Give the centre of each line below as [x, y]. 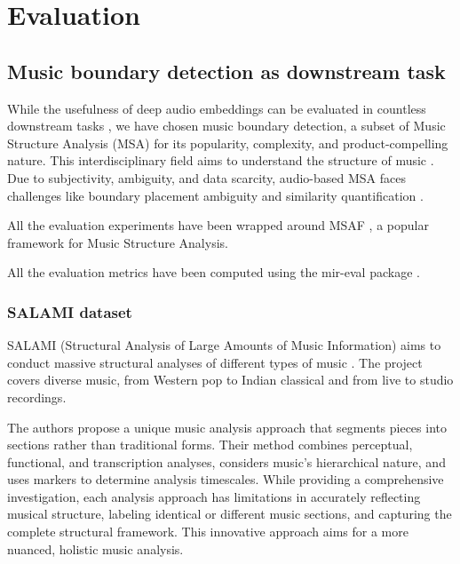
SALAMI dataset [70, 311]
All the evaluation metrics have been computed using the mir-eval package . [214, 272]
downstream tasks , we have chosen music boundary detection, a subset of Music [226, 126]
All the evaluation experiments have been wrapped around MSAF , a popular [218, 225]
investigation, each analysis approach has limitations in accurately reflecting [214, 496]
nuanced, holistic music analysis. [95, 548]
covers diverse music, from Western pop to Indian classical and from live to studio [230, 380]
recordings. [37, 397]
